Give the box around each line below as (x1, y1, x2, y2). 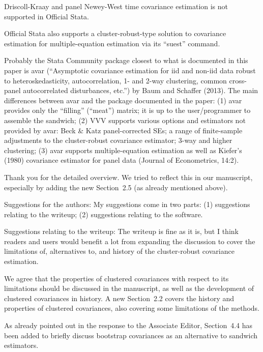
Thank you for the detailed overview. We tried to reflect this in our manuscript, (4, 171, 253, 182)
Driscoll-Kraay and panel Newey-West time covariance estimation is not (4, 1, 228, 11)
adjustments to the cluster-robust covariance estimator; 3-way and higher (4, 135, 232, 145)
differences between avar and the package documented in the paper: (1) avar (4, 95, 242, 105)
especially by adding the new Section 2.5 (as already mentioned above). (4, 182, 228, 192)
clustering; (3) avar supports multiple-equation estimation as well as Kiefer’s (4, 144, 242, 155)
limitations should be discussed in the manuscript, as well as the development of (4, 283, 254, 294)
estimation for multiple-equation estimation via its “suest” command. (4, 38, 220, 48)
